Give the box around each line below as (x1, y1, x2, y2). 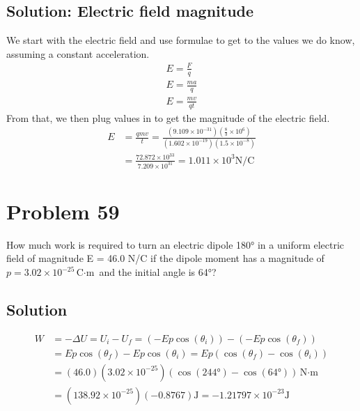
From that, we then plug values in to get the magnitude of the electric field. (6, 110, 330, 125)
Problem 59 (6, 196, 120, 225)
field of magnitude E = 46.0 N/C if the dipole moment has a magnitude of (6, 251, 324, 265)
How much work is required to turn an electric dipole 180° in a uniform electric (6, 237, 345, 251)
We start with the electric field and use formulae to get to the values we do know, (6, 33, 355, 47)
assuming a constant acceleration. (6, 46, 150, 61)
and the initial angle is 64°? (99, 265, 217, 279)
